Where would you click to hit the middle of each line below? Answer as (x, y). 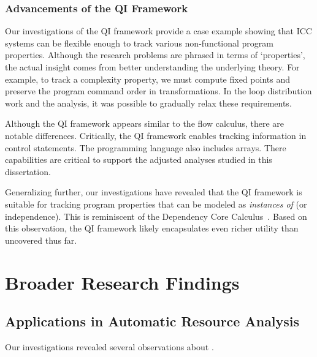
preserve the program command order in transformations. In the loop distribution (158, 91)
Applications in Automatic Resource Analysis (152, 321)
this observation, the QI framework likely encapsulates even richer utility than (152, 228)
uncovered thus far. (41, 240)
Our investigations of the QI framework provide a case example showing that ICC (158, 31)
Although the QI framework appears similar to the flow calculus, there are (145, 123)
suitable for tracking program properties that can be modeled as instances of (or (156, 204)
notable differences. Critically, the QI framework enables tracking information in (156, 135)
